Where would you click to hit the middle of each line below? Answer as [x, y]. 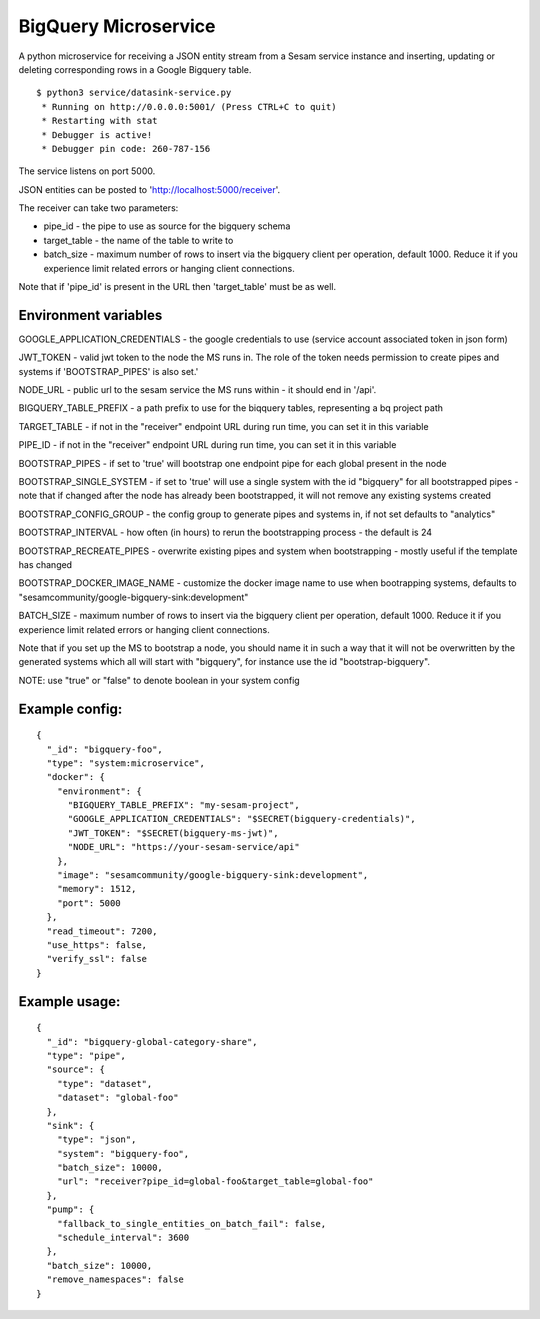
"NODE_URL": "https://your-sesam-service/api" [183, 847]
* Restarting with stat [99, 121]
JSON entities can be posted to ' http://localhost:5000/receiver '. [149, 189]
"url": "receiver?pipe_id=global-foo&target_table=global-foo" [215, 1181]
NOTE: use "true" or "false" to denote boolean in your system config [159, 680]
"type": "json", [96, 1139]
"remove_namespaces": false [115, 1279]
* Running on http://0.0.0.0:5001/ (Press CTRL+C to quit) [189, 106]
